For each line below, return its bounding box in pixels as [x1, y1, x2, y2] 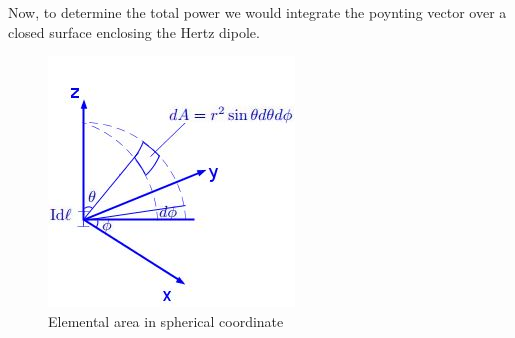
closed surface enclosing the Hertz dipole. [8, 21, 260, 42]
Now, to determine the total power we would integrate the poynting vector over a [8, 2, 507, 22]
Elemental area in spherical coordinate [48, 310, 284, 331]
